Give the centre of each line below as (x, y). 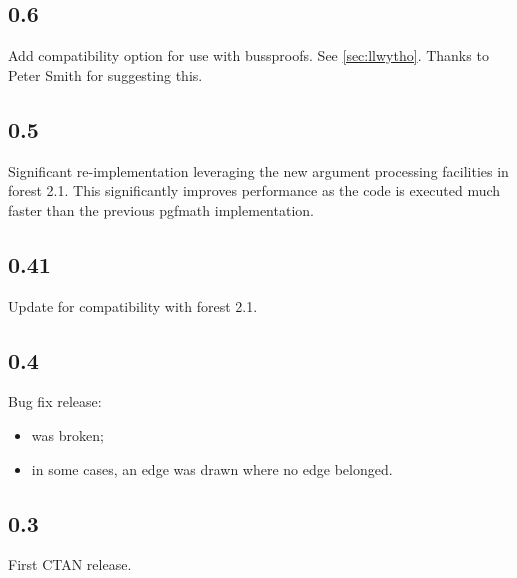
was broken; (67, 434)
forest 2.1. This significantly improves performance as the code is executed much (254, 190)
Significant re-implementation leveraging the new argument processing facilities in (258, 170)
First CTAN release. (70, 564)
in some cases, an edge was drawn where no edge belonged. (212, 468)
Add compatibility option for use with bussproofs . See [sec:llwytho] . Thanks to (248, 55)
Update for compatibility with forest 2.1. (133, 305)
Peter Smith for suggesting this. (105, 74)
